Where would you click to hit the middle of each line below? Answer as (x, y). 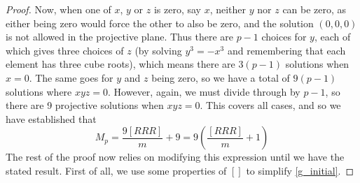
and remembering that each (286, 50)
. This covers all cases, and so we (270, 105)
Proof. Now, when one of (58, 9)
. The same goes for (71, 77)
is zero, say (177, 9)
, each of (332, 37)
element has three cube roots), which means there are (120, 64)
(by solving (158, 50)
